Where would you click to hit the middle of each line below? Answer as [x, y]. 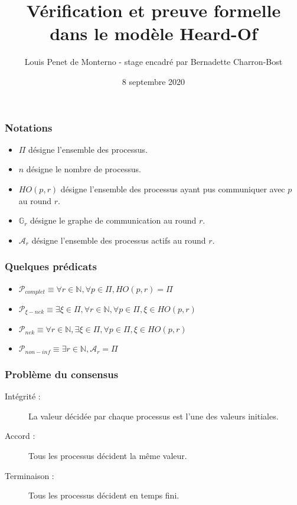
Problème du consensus [62, 374]
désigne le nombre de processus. [84, 169]
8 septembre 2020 [154, 81]
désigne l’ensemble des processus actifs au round [119, 240]
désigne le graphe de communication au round [113, 220]
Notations [29, 127]
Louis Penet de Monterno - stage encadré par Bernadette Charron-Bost [154, 62]
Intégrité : [23, 396]
